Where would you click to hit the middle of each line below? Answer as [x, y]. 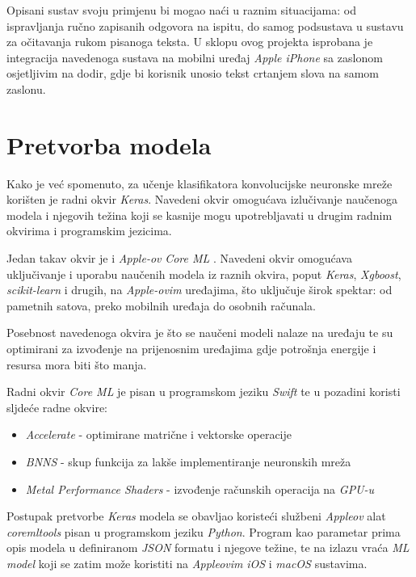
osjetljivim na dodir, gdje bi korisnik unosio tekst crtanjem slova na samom [193, 73]
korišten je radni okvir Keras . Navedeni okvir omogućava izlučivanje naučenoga [202, 199]
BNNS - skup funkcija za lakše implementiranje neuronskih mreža [188, 461]
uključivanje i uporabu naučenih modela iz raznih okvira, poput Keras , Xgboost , [204, 274]
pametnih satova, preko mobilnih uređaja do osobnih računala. [161, 305]
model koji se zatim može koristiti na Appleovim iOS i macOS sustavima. [187, 563]
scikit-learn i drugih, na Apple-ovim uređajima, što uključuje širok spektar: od [200, 290]
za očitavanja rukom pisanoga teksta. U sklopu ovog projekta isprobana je [190, 42]
